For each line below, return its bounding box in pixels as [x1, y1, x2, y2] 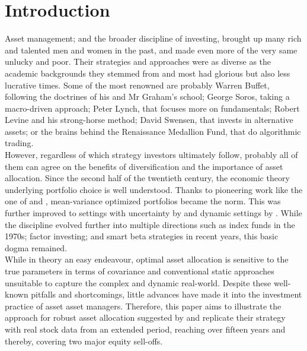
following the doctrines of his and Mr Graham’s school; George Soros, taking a [5, 90, 290, 103]
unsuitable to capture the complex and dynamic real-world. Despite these [5, 276, 271, 289]
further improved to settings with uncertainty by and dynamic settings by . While [5, 207, 302, 219]
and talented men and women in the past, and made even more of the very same [5, 43, 298, 56]
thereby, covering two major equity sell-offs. [5, 334, 163, 347]
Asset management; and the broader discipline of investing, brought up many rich [5, 32, 302, 45]
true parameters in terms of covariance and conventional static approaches [5, 265, 274, 277]
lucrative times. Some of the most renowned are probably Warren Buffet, [5, 78, 270, 91]
